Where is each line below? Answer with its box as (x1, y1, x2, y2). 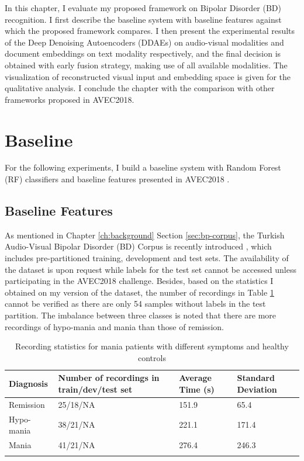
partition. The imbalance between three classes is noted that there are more (5, 309, 277, 321)
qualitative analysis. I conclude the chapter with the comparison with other (5, 82, 275, 94)
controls (138, 351, 166, 363)
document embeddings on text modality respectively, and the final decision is (5, 47, 281, 60)
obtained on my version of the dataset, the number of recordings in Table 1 (5, 286, 274, 298)
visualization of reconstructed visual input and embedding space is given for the (5, 70, 291, 82)
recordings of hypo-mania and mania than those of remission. (5, 320, 224, 332)
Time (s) (179, 383, 215, 395)
